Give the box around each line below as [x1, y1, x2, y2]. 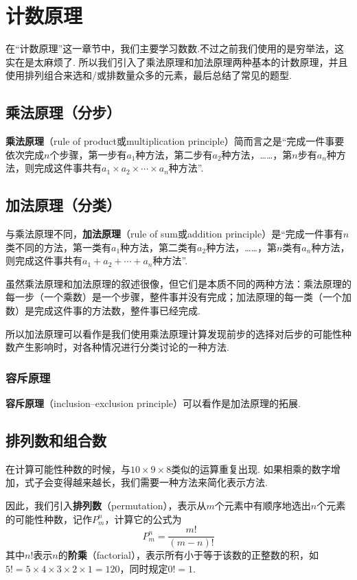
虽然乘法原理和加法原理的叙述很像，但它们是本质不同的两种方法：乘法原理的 [5, 276, 352, 290]
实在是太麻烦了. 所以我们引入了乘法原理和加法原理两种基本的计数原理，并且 [5, 54, 348, 69]
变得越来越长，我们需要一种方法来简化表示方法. [53, 475, 268, 489]
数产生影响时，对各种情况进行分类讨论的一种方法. [5, 340, 229, 354]
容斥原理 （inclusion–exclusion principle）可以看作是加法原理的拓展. [5, 396, 301, 410]
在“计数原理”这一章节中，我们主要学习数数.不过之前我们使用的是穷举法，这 [5, 41, 345, 56]
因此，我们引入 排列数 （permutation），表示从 [5, 498, 207, 513]
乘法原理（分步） [5, 102, 121, 123]
